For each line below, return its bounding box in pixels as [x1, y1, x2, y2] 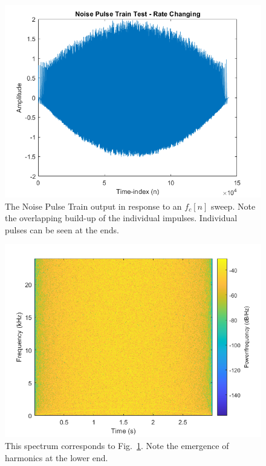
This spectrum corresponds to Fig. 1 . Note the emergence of [5, 439, 229, 451]
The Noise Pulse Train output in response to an [5, 199, 182, 212]
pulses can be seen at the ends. [5, 223, 119, 236]
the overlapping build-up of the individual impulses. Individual [5, 211, 238, 224]
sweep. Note [210, 199, 256, 212]
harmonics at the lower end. [5, 451, 108, 464]
